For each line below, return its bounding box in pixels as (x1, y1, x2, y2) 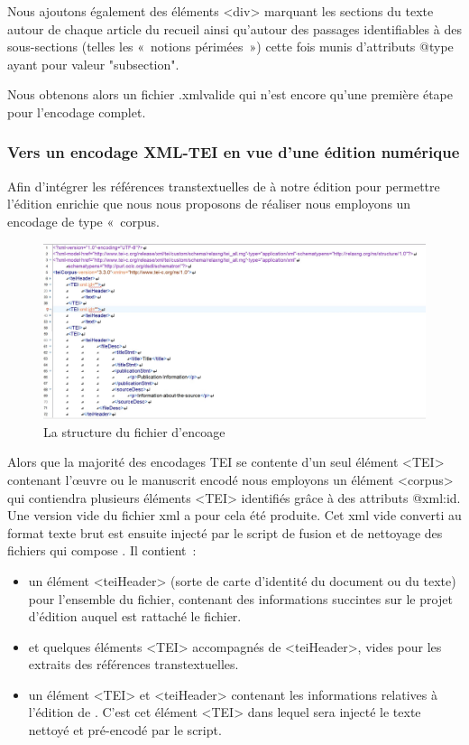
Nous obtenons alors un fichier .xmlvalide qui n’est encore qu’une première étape (7, 85, 454, 104)
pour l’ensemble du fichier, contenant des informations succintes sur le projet (28, 589, 453, 608)
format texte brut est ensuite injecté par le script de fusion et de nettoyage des (7, 523, 443, 542)
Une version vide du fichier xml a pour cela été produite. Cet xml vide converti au (7, 506, 462, 525)
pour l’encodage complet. (7, 102, 146, 121)
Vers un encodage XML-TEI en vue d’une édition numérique (7, 141, 460, 163)
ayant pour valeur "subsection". (7, 54, 179, 73)
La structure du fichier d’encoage (43, 422, 225, 441)
